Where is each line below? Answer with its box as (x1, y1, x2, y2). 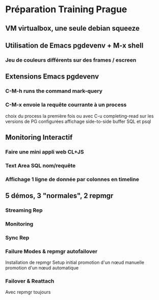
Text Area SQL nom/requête (5, 162, 76, 169)
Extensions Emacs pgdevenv (5, 72, 99, 81)
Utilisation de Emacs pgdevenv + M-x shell (5, 41, 144, 49)
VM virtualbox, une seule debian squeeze (5, 24, 140, 33)
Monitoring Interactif (5, 133, 73, 141)
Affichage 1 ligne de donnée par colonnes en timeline (5, 176, 139, 183)
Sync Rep (5, 234, 30, 241)
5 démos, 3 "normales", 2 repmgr (5, 191, 114, 200)
